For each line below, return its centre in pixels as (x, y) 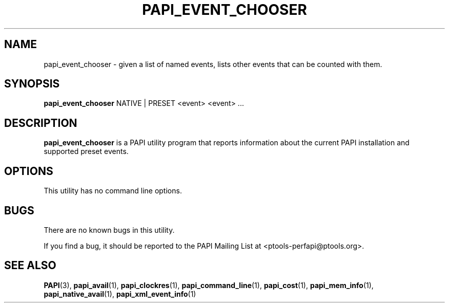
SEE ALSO (30, 266)
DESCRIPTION (41, 123)
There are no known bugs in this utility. (109, 230)
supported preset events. (86, 151)
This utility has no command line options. (113, 191)
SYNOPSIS (32, 84)
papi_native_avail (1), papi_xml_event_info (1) (120, 294)
